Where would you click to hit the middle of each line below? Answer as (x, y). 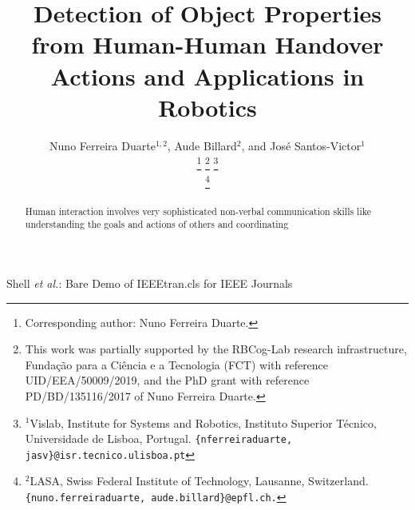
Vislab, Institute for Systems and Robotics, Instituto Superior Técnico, (203, 422)
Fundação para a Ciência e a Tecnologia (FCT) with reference (177, 364)
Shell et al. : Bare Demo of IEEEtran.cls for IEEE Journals (150, 283)
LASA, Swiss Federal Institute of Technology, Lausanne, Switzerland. (199, 481)
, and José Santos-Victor (301, 145)
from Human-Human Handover (207, 44)
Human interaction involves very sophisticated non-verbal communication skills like (198, 211)
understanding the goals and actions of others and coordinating (157, 224)
